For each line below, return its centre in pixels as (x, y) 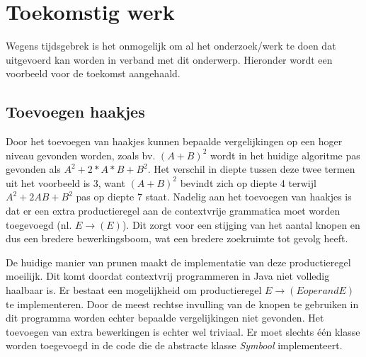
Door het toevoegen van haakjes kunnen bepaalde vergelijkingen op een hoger (174, 141)
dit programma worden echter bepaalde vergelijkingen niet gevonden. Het (165, 318)
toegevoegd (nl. (39, 224)
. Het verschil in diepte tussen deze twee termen (251, 169)
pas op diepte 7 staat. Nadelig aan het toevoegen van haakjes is (214, 197)
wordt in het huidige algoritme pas (285, 155)
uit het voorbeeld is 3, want (65, 182)
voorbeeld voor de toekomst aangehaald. (93, 73)
